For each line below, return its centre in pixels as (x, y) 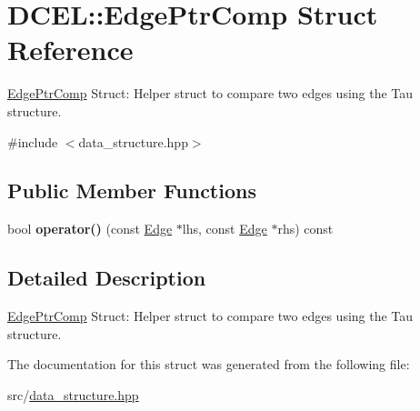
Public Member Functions (132, 190)
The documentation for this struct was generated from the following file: (209, 364)
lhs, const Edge (225, 229)
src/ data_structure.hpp (73, 394)
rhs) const (305, 229)
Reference (70, 50)
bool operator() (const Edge (90, 229)
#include (33, 141)
